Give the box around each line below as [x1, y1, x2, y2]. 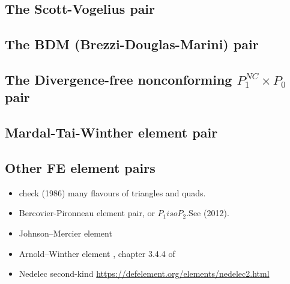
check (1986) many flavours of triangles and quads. [19, 186, 206, 199]
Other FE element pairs [5, 158, 156, 177]
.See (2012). [186, 207, 229, 219]
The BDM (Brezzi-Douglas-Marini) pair [5, 35, 259, 53]
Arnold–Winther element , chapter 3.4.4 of [19, 247, 175, 259]
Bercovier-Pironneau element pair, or [19, 207, 155, 219]
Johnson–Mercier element [19, 226, 112, 239]
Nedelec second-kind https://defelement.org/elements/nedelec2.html [19, 267, 270, 280]
